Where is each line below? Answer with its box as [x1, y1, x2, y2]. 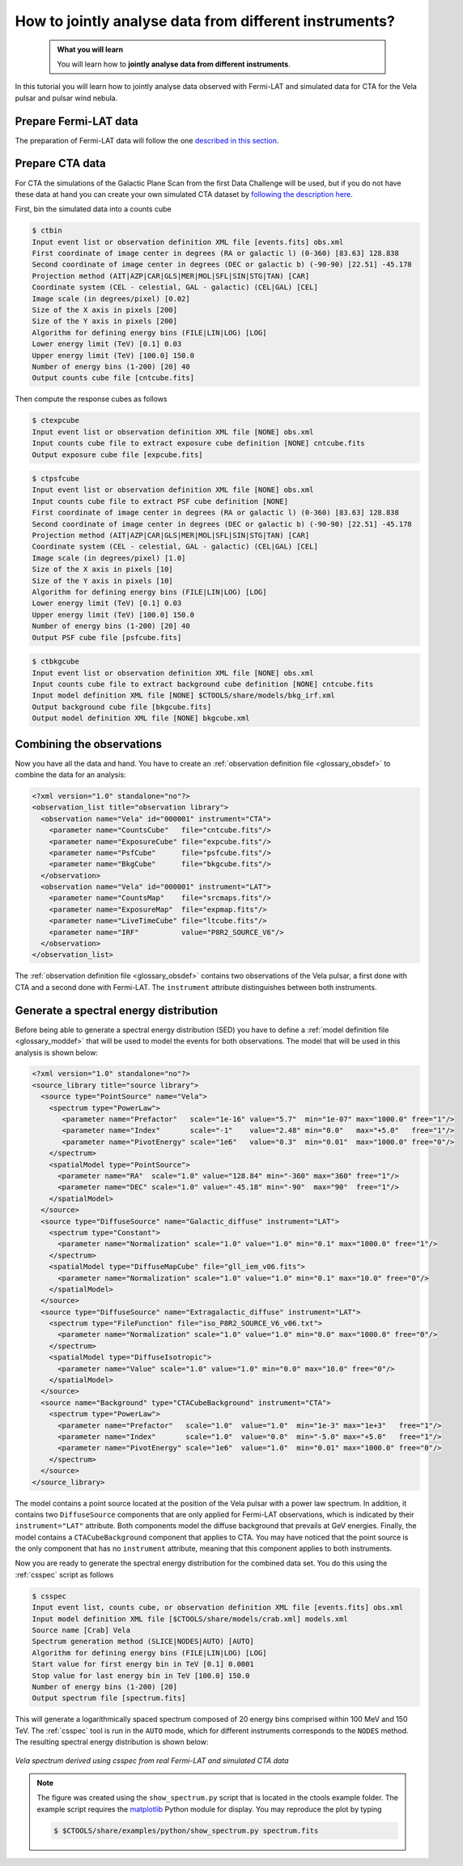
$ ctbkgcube [32, 657, 80, 666]
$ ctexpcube [32, 416, 80, 425]
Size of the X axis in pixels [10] [32, 565, 173, 574]
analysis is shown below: [15, 1048, 99, 1057]
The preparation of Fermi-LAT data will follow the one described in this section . [15, 135, 279, 145]
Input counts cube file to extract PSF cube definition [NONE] [32, 497, 289, 506]
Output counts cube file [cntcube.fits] [32, 374, 194, 382]
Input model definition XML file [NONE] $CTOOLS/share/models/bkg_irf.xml [32, 691, 336, 700]
